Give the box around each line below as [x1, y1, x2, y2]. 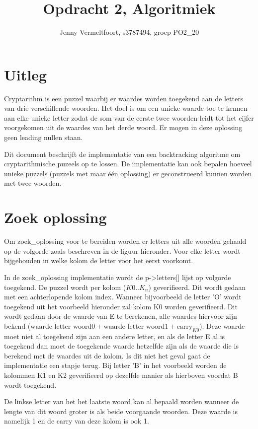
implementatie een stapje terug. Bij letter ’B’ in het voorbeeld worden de [4, 360, 227, 370]
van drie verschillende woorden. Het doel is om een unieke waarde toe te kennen [4, 103, 248, 113]
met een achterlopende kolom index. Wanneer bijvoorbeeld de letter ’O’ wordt [4, 291, 242, 302]
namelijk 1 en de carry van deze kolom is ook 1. [4, 416, 149, 426]
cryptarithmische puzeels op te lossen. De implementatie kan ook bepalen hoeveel [4, 158, 252, 169]
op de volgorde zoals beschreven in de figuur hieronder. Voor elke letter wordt [4, 245, 241, 256]
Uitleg [4, 64, 47, 84]
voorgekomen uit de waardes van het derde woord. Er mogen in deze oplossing [4, 122, 243, 133]
